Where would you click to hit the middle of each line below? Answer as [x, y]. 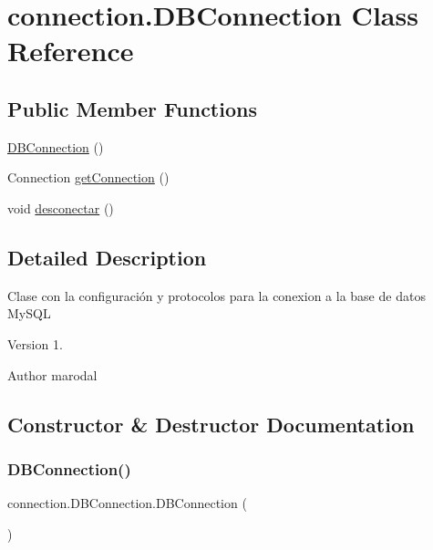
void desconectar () [61, 208]
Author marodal [52, 374]
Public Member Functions [132, 108]
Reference [71, 51]
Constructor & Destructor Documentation [211, 424]
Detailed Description [107, 257]
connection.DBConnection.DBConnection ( [127, 503]
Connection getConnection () [88, 177]
